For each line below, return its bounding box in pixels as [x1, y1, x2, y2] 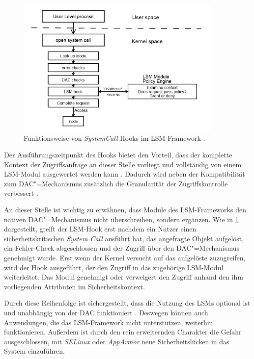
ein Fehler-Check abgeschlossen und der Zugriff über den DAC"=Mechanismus [4, 243, 240, 253]
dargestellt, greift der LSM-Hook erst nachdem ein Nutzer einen [4, 224, 197, 234]
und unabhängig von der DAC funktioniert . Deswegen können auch [4, 307, 208, 317]
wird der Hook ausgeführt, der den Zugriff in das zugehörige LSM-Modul [4, 262, 224, 272]
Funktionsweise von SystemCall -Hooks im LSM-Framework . [24, 133, 205, 143]
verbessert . [4, 188, 38, 198]
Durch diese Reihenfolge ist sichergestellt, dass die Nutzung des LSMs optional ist [4, 298, 251, 308]
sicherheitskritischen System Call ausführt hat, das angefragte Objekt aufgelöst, [4, 233, 244, 243]
